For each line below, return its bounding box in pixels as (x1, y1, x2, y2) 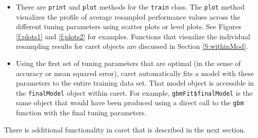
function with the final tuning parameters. (16, 107, 146, 118)
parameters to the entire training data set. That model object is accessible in (16, 78, 254, 88)
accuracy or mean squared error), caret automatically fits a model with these (16, 67, 254, 78)
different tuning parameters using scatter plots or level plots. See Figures (16, 21, 241, 32)
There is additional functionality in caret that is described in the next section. (4, 124, 246, 134)
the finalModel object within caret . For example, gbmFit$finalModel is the (16, 87, 253, 98)
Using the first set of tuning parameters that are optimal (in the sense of (16, 58, 241, 68)
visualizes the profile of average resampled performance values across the (16, 11, 240, 22)
